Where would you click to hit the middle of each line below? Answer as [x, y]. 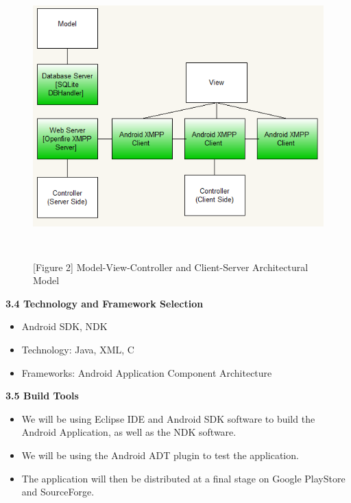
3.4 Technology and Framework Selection [105, 303]
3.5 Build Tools [42, 396]
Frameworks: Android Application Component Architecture [147, 372]
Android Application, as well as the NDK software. [129, 432]
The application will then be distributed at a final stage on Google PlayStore [183, 478]
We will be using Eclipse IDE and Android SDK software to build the [168, 418]
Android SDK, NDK [64, 326]
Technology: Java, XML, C [78, 349]
